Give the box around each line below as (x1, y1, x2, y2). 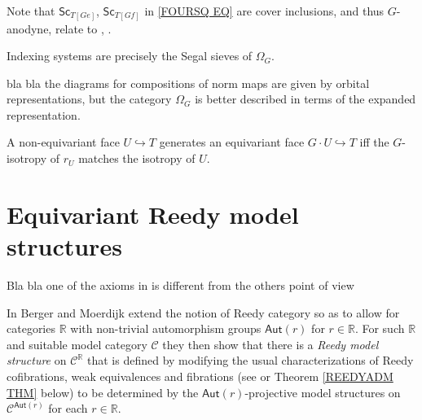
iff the (359, 133, 389, 151)
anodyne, (7, 20, 52, 37)
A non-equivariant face (7, 133, 120, 151)
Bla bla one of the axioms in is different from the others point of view (7, 276, 354, 293)
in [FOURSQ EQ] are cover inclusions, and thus (144, 2, 385, 19)
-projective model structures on (244, 383, 401, 400)
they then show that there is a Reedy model (162, 335, 379, 352)
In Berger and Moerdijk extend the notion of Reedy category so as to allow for (7, 304, 400, 321)
